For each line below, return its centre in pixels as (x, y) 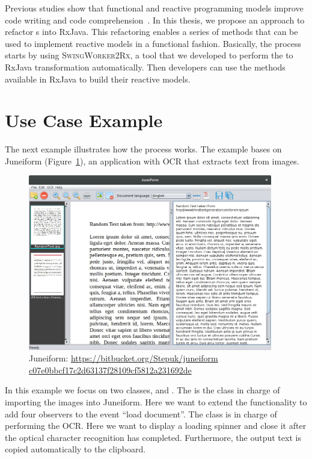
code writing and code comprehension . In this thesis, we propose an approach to (155, 20)
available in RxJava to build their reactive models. (98, 79)
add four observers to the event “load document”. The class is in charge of (141, 414)
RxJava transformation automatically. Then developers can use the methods (145, 67)
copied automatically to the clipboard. (75, 449)
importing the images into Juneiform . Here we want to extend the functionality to (156, 401)
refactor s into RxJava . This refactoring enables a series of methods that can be (151, 32)
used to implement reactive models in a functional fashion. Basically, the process (153, 43)
